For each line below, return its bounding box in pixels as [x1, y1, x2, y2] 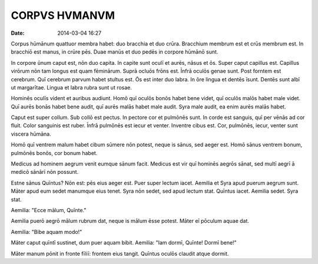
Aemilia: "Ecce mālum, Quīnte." [11, 206, 87, 213]
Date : [11, 29, 25, 37]
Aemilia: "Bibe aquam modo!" [11, 228, 82, 235]
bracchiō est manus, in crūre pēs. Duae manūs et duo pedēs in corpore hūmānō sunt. [11, 48, 218, 55]
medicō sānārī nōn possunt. [11, 169, 79, 176]
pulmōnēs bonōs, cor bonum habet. [11, 149, 98, 156]
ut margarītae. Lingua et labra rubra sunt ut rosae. [11, 84, 132, 91]
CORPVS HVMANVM [11, 9, 115, 22]
